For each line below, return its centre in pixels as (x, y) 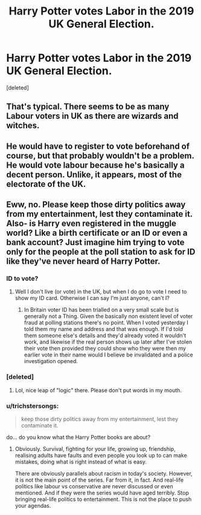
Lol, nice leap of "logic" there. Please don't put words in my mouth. (98, 390)
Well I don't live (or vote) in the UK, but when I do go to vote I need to (101, 292)
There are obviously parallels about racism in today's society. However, (104, 474)
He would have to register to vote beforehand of (98, 146)
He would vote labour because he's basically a (96, 165)
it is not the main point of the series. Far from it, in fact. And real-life (99, 480)
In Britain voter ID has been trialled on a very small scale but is (101, 310)
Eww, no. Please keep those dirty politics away (96, 205)
